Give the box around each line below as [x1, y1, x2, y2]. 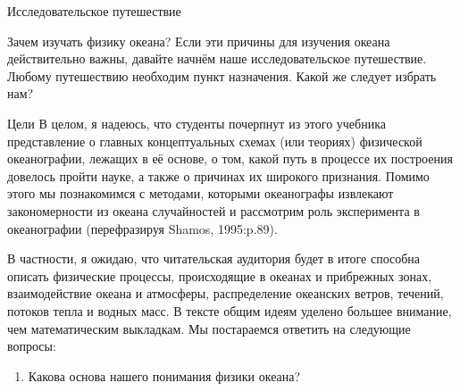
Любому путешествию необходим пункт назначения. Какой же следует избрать [7, 66, 437, 85]
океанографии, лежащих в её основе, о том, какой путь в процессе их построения [7, 149, 453, 168]
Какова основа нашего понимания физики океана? [28, 366, 301, 385]
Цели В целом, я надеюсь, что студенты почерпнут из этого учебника [7, 113, 386, 132]
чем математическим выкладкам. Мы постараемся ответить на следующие [7, 319, 411, 337]
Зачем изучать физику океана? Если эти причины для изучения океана [7, 31, 390, 50]
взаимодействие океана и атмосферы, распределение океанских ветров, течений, [7, 284, 444, 303]
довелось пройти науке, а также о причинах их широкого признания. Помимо [7, 166, 430, 185]
